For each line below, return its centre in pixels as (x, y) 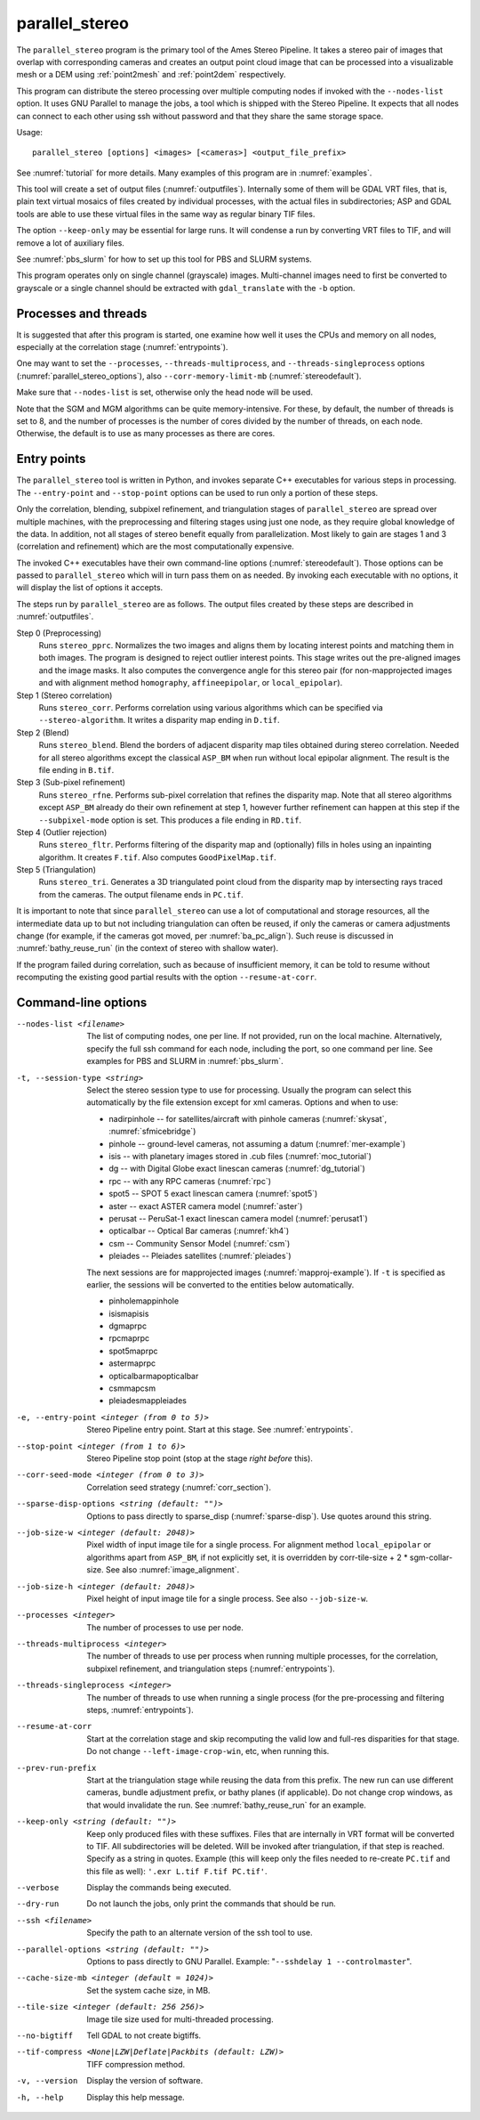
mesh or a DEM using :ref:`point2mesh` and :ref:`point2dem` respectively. (151, 75)
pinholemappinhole (144, 1301)
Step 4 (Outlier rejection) (62, 832)
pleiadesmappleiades (148, 1401)
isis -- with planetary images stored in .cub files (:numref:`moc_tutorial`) (240, 1156)
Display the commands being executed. (159, 1888)
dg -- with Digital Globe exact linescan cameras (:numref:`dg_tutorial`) (237, 1169)
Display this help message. (136, 2097)
